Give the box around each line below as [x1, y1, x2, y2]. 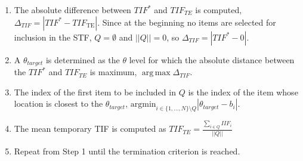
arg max [141, 69, 171, 78]
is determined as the [45, 53, 120, 66]
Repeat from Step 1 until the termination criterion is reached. [14, 144, 240, 157]
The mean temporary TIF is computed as [14, 122, 166, 135]
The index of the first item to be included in [14, 85, 176, 98]
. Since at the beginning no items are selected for [97, 16, 276, 28]
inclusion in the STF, [14, 30, 92, 43]
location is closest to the [14, 97, 103, 110]
